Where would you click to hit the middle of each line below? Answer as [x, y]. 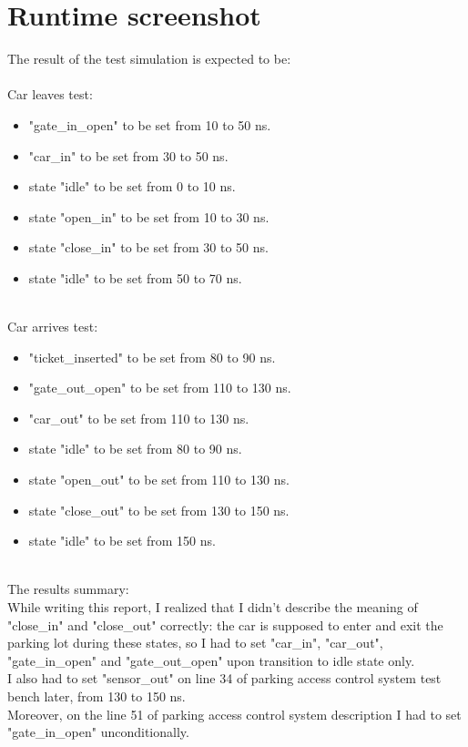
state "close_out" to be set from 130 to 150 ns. [159, 510]
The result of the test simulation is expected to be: [149, 59]
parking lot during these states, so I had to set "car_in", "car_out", [195, 643]
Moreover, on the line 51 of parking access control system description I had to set [234, 714]
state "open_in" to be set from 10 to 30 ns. [149, 216]
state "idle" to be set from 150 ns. [122, 541]
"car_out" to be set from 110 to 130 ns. [139, 418]
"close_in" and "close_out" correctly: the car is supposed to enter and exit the [225, 624]
